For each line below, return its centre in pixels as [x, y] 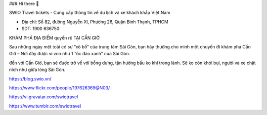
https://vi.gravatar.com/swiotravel [44, 97]
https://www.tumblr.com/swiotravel [45, 106]
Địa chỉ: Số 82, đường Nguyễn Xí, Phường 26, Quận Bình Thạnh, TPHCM [95, 22]
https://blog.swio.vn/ [30, 78]
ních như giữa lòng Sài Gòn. [37, 70]
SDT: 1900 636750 [41, 29]
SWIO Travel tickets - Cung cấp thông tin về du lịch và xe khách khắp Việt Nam [90, 13]
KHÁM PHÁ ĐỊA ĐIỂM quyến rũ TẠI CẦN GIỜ [54, 38]
